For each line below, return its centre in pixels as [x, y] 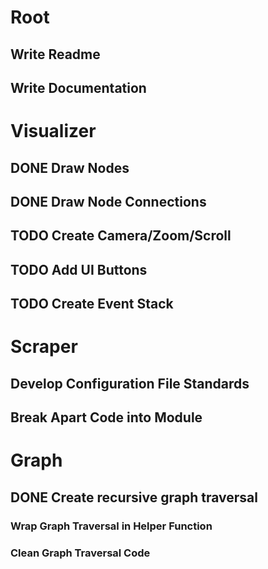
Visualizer [53, 131]
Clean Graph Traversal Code [80, 553]
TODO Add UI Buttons [79, 269]
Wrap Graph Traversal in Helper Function [111, 526]
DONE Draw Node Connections [108, 201]
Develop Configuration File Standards [130, 383]
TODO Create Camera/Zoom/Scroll [121, 236]
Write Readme [55, 54]
